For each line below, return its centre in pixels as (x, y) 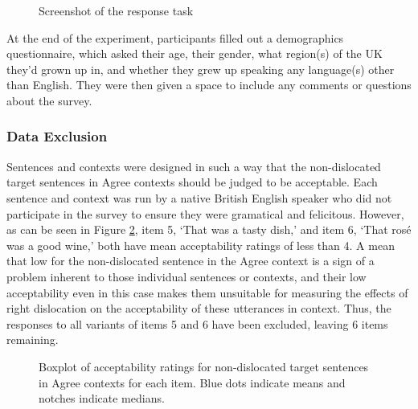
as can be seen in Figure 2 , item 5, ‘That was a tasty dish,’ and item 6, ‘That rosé (209, 229)
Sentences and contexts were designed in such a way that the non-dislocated (194, 166)
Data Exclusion (57, 136)
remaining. (33, 339)
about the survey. (49, 100)
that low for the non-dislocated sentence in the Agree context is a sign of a (191, 261)
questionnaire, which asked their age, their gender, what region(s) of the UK (195, 53)
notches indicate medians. (102, 398)
